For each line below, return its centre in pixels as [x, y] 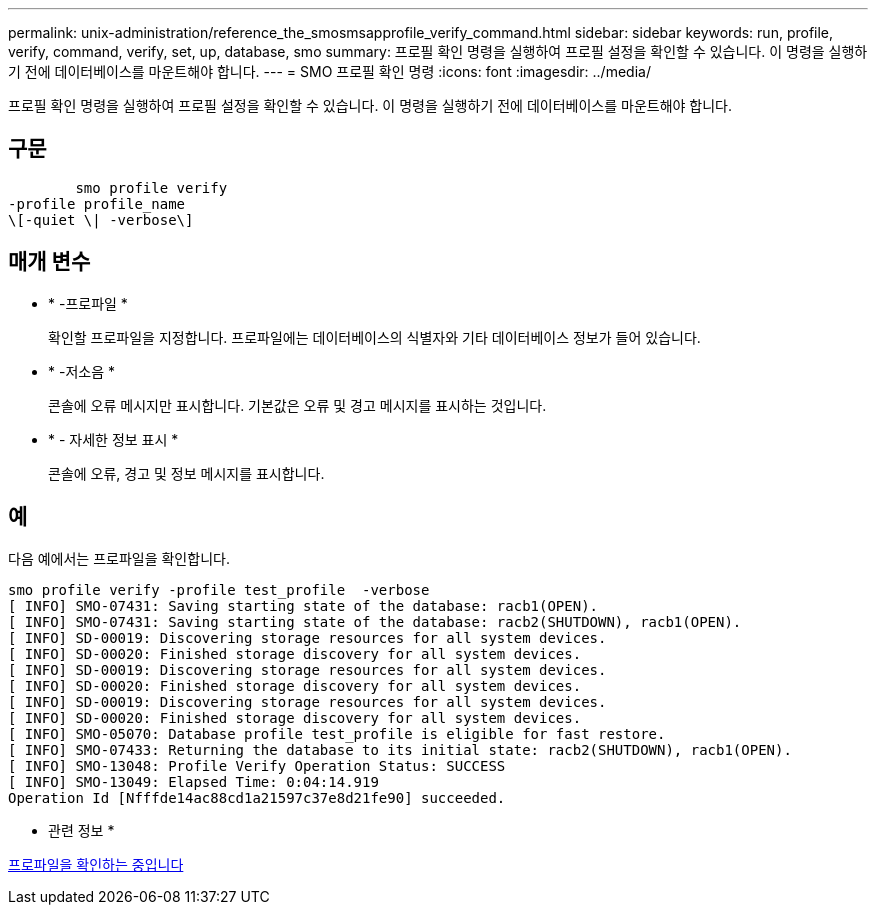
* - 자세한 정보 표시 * [113, 439]
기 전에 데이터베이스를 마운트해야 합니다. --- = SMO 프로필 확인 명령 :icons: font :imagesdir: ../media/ [329, 71]
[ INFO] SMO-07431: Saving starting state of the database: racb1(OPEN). [303, 605]
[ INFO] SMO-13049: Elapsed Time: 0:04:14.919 [193, 781]
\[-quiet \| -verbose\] [101, 219]
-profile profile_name [97, 203]
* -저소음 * [81, 371]
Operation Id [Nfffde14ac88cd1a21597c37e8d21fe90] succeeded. [257, 797]
